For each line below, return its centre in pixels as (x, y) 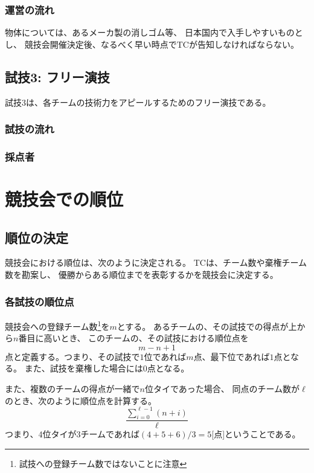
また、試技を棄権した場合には (84, 368)
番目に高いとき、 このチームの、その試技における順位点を (133, 338)
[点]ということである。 (256, 434)
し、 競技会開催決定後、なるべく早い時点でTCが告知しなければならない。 (152, 44)
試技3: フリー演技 (57, 76)
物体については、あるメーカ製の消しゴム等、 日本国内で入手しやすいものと (154, 32)
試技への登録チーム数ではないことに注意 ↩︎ (103, 464)
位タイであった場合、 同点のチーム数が (223, 388)
